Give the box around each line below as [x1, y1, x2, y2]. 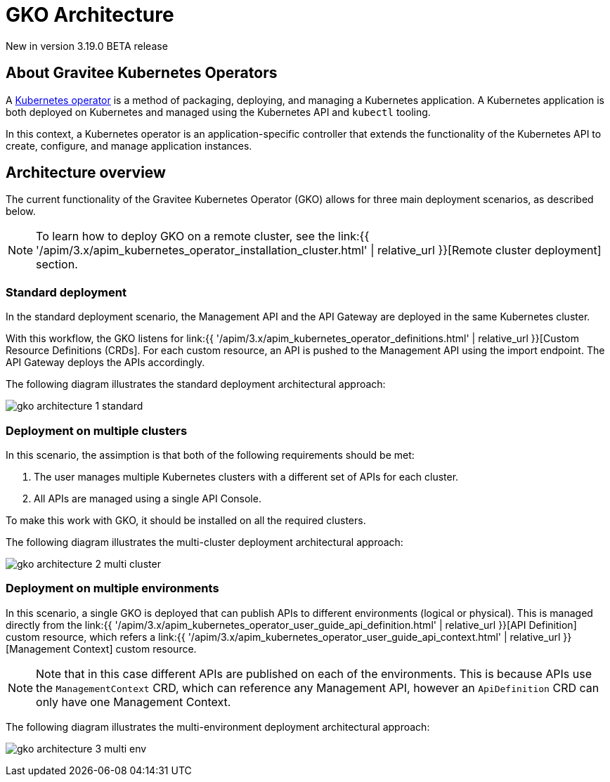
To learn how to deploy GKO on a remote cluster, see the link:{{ [36, 229, 370, 244]
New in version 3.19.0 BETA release [6, 39, 168, 52]
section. [36, 257, 78, 272]
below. [6, 205, 36, 218]
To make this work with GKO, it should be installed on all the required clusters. [6, 514, 366, 526]
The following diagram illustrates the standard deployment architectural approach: [6, 378, 386, 391]
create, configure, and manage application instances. [6, 139, 252, 152]
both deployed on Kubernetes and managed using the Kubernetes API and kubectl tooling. [6, 105, 431, 118]
